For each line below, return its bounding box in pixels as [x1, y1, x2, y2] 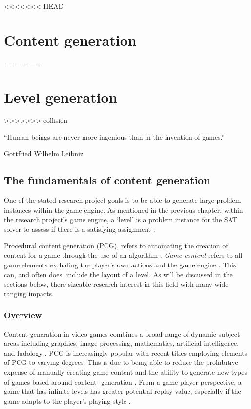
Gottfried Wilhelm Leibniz [4, 148, 84, 158]
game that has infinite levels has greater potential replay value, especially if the [4, 386, 241, 396]
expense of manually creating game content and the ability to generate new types [4, 366, 247, 377]
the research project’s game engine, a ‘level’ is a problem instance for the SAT [4, 214, 238, 224]
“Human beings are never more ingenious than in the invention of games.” [4, 132, 225, 142]
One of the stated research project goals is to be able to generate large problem [4, 195, 241, 205]
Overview [4, 309, 42, 321]
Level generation [4, 87, 118, 107]
